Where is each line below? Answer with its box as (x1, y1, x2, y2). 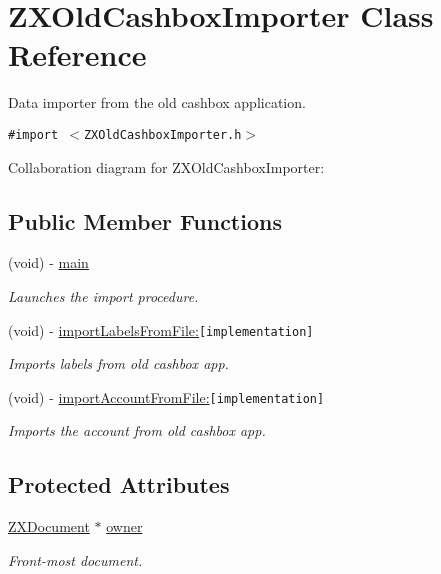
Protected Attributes (8, 469, 230, 500)
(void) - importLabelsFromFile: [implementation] (8, 319, 314, 340)
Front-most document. (8, 549, 143, 570)
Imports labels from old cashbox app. (8, 353, 229, 374)
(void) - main (8, 252, 89, 273)
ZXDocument (8, 516, 90, 537)
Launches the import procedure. (8, 285, 199, 306)
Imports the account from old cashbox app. (8, 420, 266, 441)
